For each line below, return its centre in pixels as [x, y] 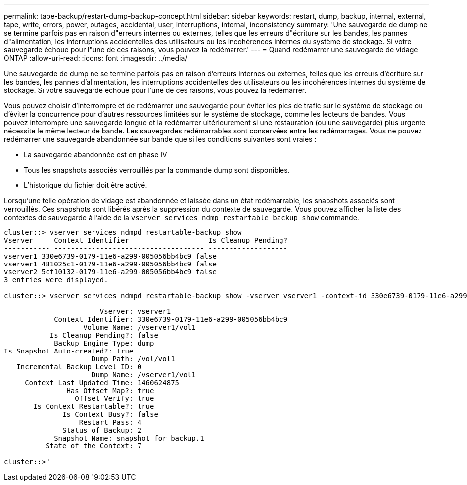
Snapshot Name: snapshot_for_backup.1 [129, 438]
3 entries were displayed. [56, 280]
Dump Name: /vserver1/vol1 [144, 375]
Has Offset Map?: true [110, 391]
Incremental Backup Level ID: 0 [79, 367]
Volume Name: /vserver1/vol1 [140, 327]
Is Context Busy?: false [110, 414]
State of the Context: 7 [94, 446]
